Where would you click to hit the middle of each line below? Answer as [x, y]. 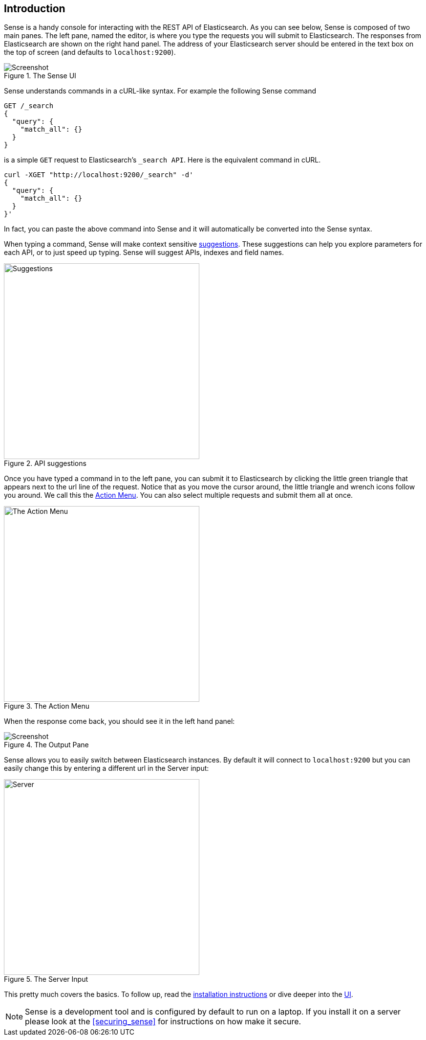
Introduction [35, 9]
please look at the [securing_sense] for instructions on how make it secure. [163, 1022]
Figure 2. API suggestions [45, 463]
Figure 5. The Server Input [46, 979]
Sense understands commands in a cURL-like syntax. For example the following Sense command [160, 91]
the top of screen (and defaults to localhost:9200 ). [90, 52]
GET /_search [29, 106]
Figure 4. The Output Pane [46, 745]
